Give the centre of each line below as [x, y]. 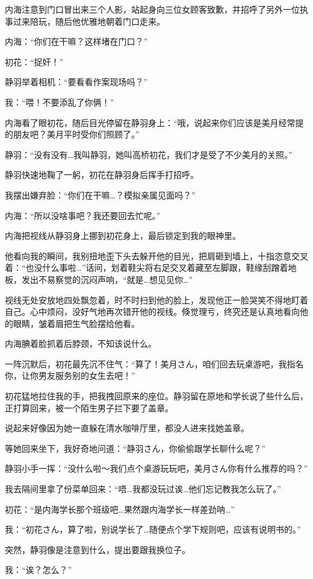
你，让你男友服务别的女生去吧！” [70, 375]
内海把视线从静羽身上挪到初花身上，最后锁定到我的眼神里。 [123, 236]
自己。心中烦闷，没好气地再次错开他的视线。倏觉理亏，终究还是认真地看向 [152, 312]
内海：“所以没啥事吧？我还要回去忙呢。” [83, 215]
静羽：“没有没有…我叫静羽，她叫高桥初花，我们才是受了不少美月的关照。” [149, 154]
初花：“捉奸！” [34, 61]
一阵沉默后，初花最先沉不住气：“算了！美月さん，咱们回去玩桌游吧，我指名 [154, 363]
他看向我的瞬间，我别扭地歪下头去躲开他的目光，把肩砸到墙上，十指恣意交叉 [156, 255]
